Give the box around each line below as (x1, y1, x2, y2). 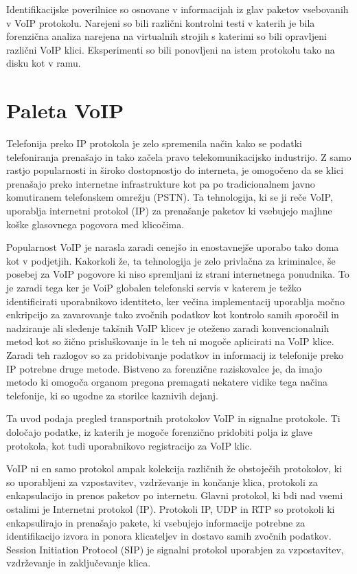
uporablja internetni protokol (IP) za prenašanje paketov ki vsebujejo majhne (6, 203, 332, 218)
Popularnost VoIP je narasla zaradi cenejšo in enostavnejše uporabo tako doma (6, 240, 339, 254)
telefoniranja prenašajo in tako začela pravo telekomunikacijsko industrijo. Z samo (6, 149, 352, 164)
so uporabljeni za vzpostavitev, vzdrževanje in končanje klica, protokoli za (6, 474, 318, 489)
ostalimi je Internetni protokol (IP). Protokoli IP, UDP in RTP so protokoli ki (6, 501, 335, 516)
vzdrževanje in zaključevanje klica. (6, 555, 151, 570)
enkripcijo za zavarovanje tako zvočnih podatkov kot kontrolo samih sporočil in (6, 307, 339, 322)
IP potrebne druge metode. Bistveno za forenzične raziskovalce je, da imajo (6, 361, 323, 375)
